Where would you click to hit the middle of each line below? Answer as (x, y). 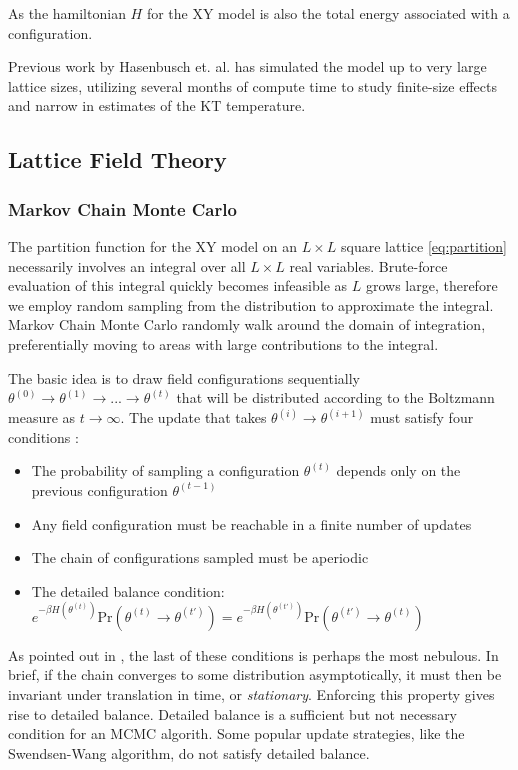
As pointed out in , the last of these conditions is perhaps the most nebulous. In (253, 654)
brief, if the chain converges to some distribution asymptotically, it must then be (255, 674)
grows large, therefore (431, 285)
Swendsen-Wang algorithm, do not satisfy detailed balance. (189, 752)
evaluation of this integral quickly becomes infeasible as (178, 285)
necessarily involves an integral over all (127, 265)
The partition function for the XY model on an (153, 245)
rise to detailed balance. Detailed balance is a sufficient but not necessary (233, 713)
